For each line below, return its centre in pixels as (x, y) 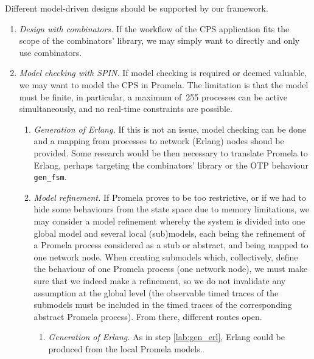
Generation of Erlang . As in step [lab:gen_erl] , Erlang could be (166, 337)
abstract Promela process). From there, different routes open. (148, 316)
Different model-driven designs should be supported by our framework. (137, 8)
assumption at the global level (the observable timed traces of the (156, 292)
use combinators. (51, 52)
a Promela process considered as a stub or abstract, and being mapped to (171, 245)
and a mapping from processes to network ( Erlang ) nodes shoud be (159, 141)
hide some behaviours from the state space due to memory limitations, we (171, 209)
